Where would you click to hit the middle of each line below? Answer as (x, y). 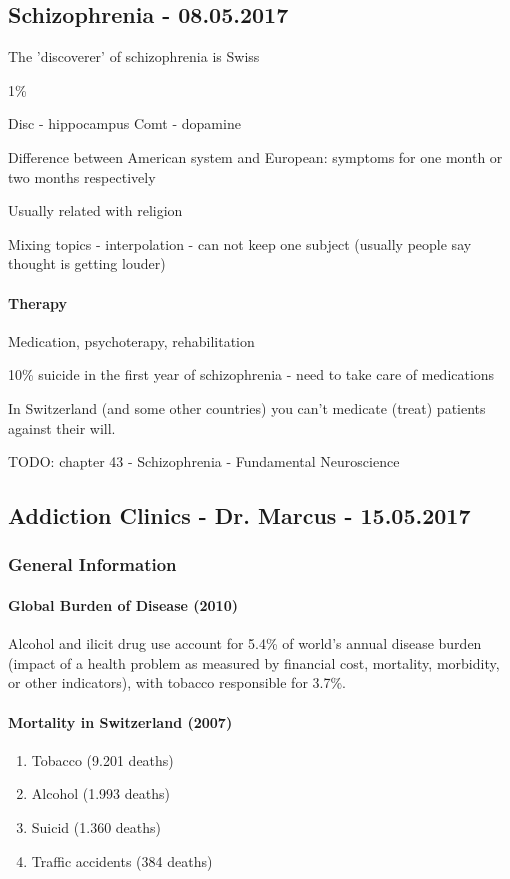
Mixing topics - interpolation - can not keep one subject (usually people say (240, 243)
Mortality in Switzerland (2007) (120, 721)
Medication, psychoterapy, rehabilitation (131, 340)
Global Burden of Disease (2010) (123, 604)
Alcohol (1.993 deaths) (100, 793)
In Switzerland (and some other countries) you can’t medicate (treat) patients (247, 407)
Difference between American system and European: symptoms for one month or (255, 156)
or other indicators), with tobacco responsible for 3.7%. (177, 682)
